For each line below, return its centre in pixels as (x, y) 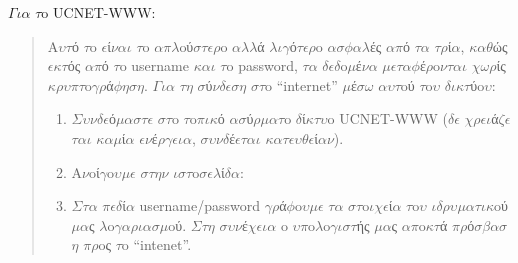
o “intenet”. (156, 244)
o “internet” (301, 84)
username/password (200, 205)
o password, (262, 65)
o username (154, 65)
